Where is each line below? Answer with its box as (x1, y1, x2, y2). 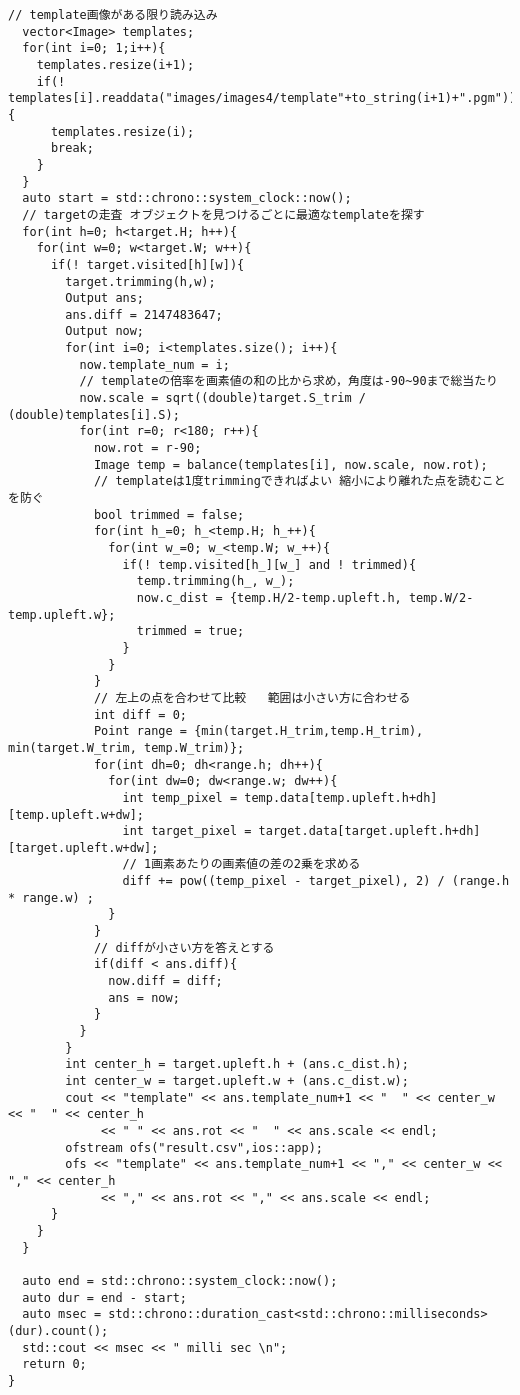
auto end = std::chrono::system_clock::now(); (22, 1273, 338, 1288)
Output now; (65, 324, 145, 339)
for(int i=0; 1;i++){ (22, 41, 166, 56)
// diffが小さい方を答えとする (93, 940, 275, 955)
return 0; (22, 1357, 87, 1372)
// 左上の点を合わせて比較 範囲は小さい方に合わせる (93, 690, 411, 705)
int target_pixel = (122, 824, 252, 839)
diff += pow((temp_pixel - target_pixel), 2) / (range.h (122, 874, 510, 889)
